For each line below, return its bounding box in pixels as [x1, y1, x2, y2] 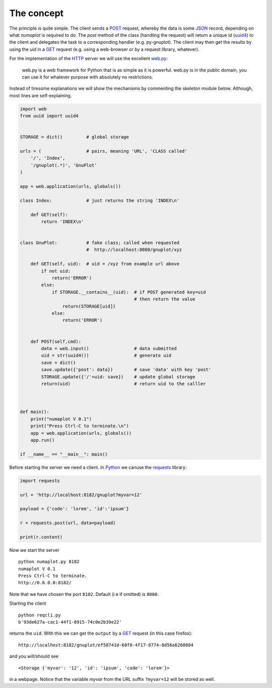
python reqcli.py [18, 612, 61, 618]
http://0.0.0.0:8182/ [18, 580, 72, 586]
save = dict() [41, 360, 76, 365]
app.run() [30, 437, 55, 443]
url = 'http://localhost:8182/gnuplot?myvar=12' [20, 492, 143, 498]
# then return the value [134, 296, 195, 302]
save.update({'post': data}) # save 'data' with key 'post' [41, 367, 212, 373]
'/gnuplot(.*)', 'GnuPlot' [30, 162, 98, 168]
